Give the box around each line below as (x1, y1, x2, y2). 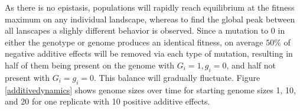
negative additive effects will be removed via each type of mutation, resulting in (5, 47, 293, 60)
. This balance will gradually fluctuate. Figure (93, 71, 260, 83)
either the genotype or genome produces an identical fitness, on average (5, 35, 263, 48)
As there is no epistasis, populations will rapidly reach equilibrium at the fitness (5, 1, 295, 13)
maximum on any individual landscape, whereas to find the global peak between (5, 12, 295, 25)
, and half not (226, 58, 276, 71)
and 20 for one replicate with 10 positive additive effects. (5, 95, 210, 107)
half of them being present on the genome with (5, 58, 175, 71)
